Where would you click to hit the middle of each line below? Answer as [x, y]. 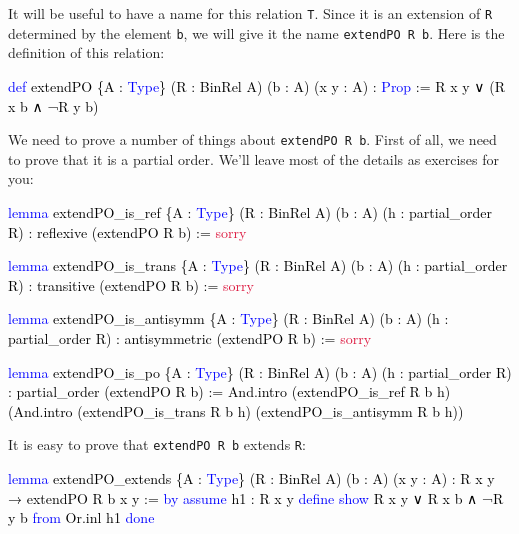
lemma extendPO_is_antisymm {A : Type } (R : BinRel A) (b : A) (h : [228, 318]
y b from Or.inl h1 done [81, 517]
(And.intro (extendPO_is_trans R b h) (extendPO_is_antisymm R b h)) [236, 410]
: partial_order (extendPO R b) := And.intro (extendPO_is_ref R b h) [229, 391]
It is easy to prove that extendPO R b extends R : [157, 444]
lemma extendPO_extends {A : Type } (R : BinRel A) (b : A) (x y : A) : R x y [251, 477]
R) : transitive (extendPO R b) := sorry [131, 284]
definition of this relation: [86, 52]
